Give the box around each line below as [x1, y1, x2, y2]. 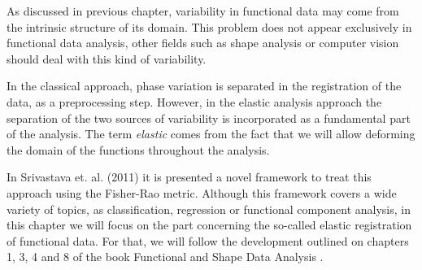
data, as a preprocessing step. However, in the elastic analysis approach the [7, 93, 382, 110]
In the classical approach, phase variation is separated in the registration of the [7, 77, 402, 94]
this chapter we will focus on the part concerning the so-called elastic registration [7, 216, 412, 233]
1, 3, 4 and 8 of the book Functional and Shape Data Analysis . [7, 248, 324, 265]
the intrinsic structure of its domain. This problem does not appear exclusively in [7, 18, 412, 35]
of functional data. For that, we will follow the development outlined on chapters [7, 232, 409, 249]
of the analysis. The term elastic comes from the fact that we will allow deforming [7, 125, 415, 142]
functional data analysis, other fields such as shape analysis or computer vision [7, 34, 399, 51]
